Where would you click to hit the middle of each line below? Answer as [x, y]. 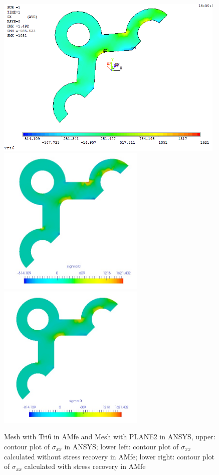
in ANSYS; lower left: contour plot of [122, 446]
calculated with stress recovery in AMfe [85, 466]
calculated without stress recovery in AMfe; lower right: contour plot [110, 456]
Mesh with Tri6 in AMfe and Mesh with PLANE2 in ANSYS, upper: [110, 437]
